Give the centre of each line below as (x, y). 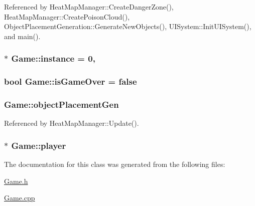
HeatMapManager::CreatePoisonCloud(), (67, 16)
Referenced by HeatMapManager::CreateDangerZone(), (89, 7)
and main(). (22, 36)
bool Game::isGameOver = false (71, 81)
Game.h (16, 181)
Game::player (39, 145)
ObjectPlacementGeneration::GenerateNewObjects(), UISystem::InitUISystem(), (128, 26)
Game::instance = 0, (53, 58)
